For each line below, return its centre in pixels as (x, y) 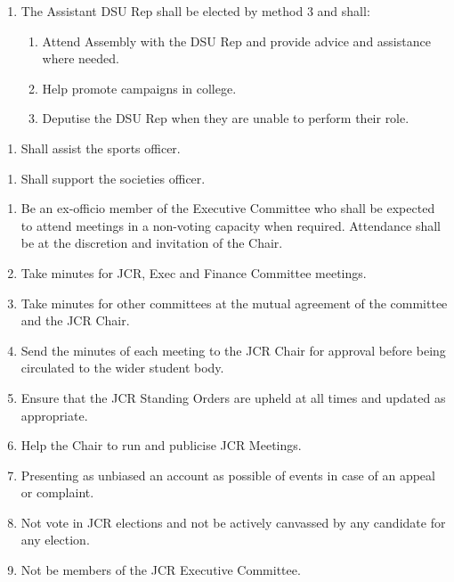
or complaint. (57, 492)
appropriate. (54, 415)
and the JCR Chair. (75, 320)
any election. (55, 540)
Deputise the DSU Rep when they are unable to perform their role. (226, 118)
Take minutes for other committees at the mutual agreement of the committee (234, 303)
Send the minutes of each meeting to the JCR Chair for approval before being (233, 350)
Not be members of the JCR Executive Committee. (161, 570)
